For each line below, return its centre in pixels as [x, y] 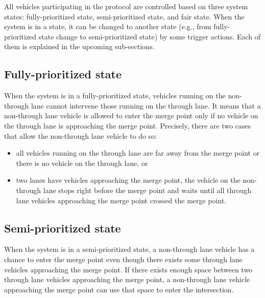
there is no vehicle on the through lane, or [82, 163]
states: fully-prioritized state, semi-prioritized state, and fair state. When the [124, 16]
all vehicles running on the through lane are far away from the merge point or [138, 153]
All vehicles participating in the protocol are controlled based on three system [126, 6]
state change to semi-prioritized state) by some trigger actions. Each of [150, 36]
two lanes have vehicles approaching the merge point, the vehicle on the [128, 180]
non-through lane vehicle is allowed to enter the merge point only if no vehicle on [131, 115]
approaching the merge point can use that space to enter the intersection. [119, 289]
